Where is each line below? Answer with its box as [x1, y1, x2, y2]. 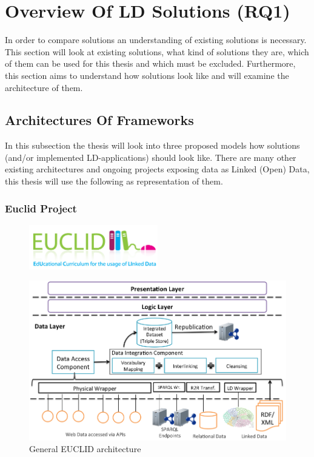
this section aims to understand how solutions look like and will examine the [5, 69, 289, 81]
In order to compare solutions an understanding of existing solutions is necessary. [5, 33, 307, 46]
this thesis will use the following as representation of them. [5, 175, 223, 188]
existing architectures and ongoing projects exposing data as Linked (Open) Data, [5, 163, 310, 175]
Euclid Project [5, 200, 77, 215]
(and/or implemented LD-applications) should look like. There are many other [5, 151, 296, 163]
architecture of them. [5, 81, 83, 93]
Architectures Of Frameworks [5, 110, 194, 129]
